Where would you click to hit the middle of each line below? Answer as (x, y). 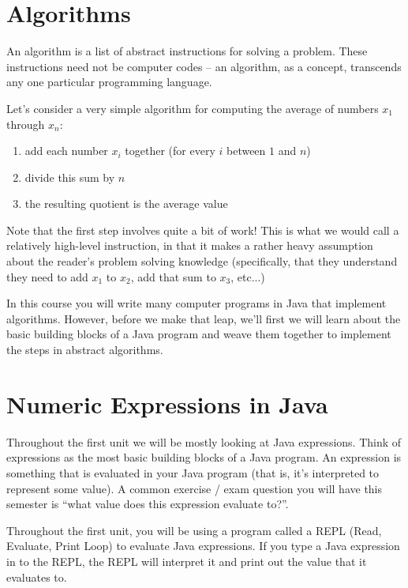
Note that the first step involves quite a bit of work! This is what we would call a (203, 230)
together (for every (170, 151)
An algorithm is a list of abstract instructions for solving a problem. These (187, 51)
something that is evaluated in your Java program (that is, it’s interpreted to (193, 472)
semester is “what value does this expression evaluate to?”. (148, 504)
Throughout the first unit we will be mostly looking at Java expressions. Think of (204, 441)
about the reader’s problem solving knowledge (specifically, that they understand (202, 261)
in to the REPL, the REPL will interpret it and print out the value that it (187, 561)
